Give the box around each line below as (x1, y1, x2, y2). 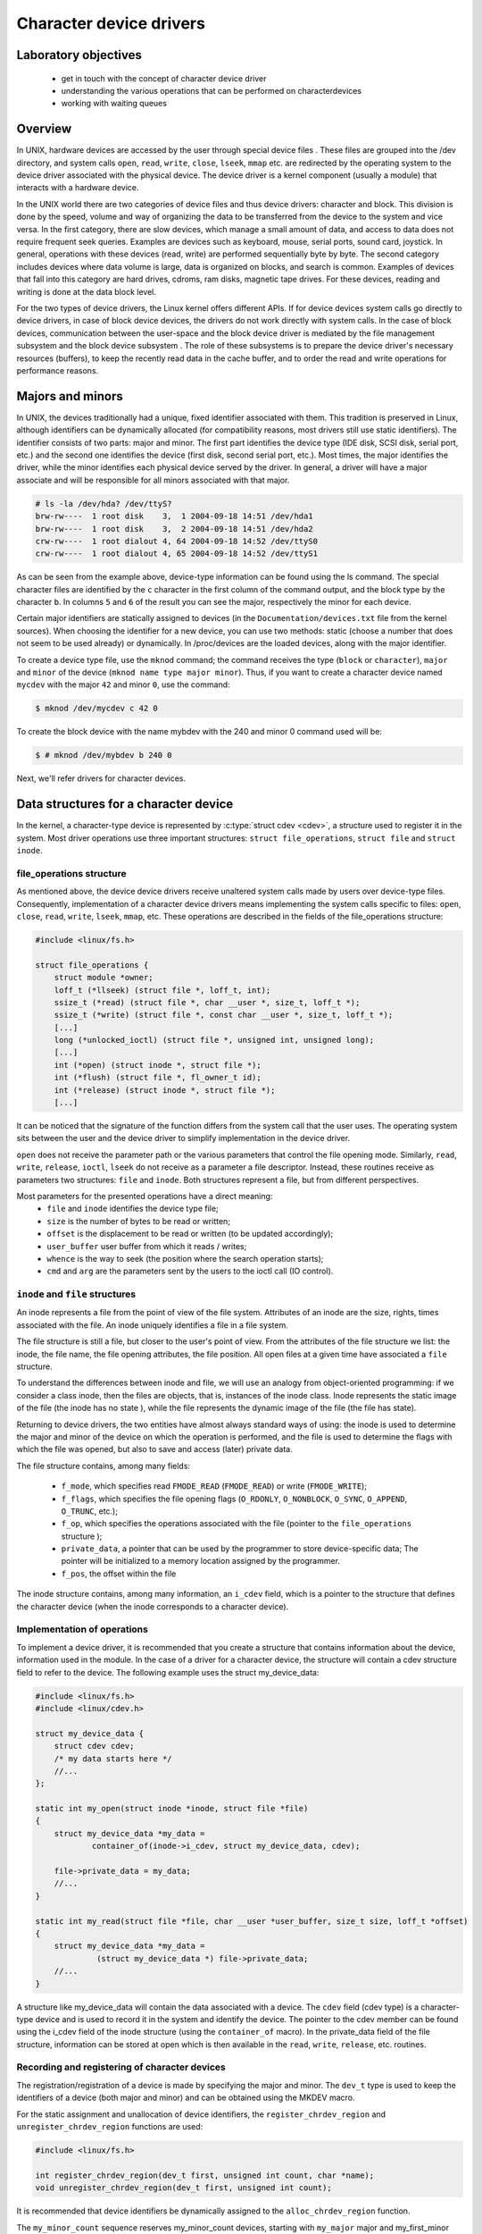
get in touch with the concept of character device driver (61, 72, 267, 84)
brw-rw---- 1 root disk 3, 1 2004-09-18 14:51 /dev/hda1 (35, 511, 313, 522)
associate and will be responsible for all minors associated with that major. (16, 475, 290, 485)
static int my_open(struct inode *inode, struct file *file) (35, 1803, 309, 1814)
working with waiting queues (61, 98, 167, 109)
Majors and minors (16, 389, 124, 404)
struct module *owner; (54, 972, 154, 983)
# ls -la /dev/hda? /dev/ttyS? (35, 499, 173, 508)
